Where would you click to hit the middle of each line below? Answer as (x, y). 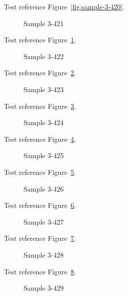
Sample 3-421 (44, 23)
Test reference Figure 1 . (40, 40)
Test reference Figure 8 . (40, 271)
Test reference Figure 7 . (40, 238)
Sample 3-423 (44, 89)
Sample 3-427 (44, 221)
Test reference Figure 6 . (40, 205)
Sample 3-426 (44, 188)
